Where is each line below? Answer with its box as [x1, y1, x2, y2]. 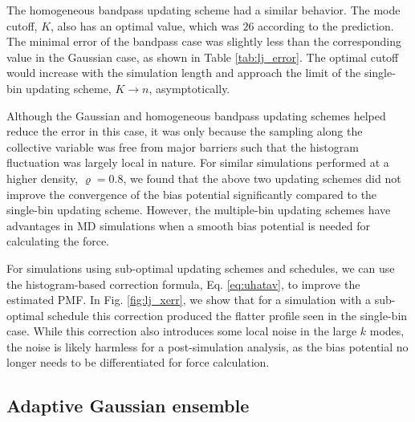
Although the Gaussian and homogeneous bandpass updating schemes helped [6, 107, 386, 124]
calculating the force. [6, 233, 109, 250]
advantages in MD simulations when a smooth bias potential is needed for [6, 217, 370, 233]
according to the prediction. [258, 17, 394, 34]
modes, [369, 323, 405, 339]
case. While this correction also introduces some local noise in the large [6, 323, 357, 339]
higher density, [6, 169, 79, 186]
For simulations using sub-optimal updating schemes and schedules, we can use [6, 259, 395, 276]
